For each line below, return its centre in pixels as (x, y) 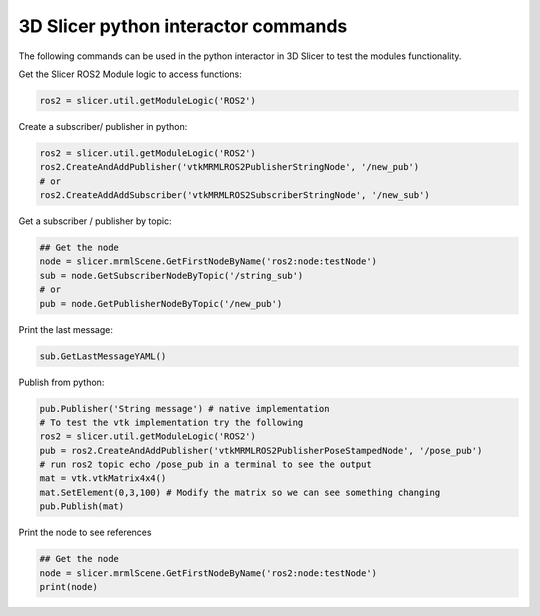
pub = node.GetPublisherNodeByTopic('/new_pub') (161, 303)
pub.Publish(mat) (82, 506)
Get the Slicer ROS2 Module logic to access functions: (130, 74)
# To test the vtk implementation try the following (171, 422)
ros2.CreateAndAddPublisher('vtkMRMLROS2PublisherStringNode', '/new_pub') (229, 167)
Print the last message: (66, 329)
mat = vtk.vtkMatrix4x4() (103, 478)
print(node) (69, 587)
